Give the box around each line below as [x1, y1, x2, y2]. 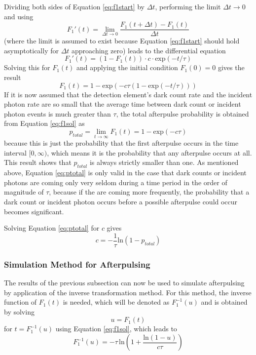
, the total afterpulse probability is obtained [116, 108, 249, 118]
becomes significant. [4, 206, 64, 216]
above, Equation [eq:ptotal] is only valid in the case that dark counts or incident [4, 167, 247, 178]
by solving [4, 306, 35, 316]
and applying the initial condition [76, 62, 178, 73]
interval [4, 147, 27, 158]
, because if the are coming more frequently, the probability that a [49, 187, 250, 197]
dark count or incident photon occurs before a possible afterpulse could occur [4, 196, 238, 206]
